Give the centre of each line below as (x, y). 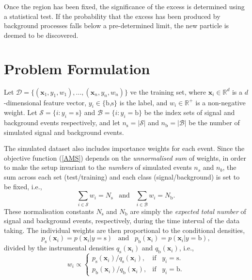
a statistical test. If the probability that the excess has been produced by (112, 16)
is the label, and (143, 102)
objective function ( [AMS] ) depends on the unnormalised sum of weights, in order (125, 157)
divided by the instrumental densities (59, 248)
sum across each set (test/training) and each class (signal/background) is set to (122, 177)
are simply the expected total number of (188, 211)
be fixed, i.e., (23, 186)
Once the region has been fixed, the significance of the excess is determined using (124, 6)
